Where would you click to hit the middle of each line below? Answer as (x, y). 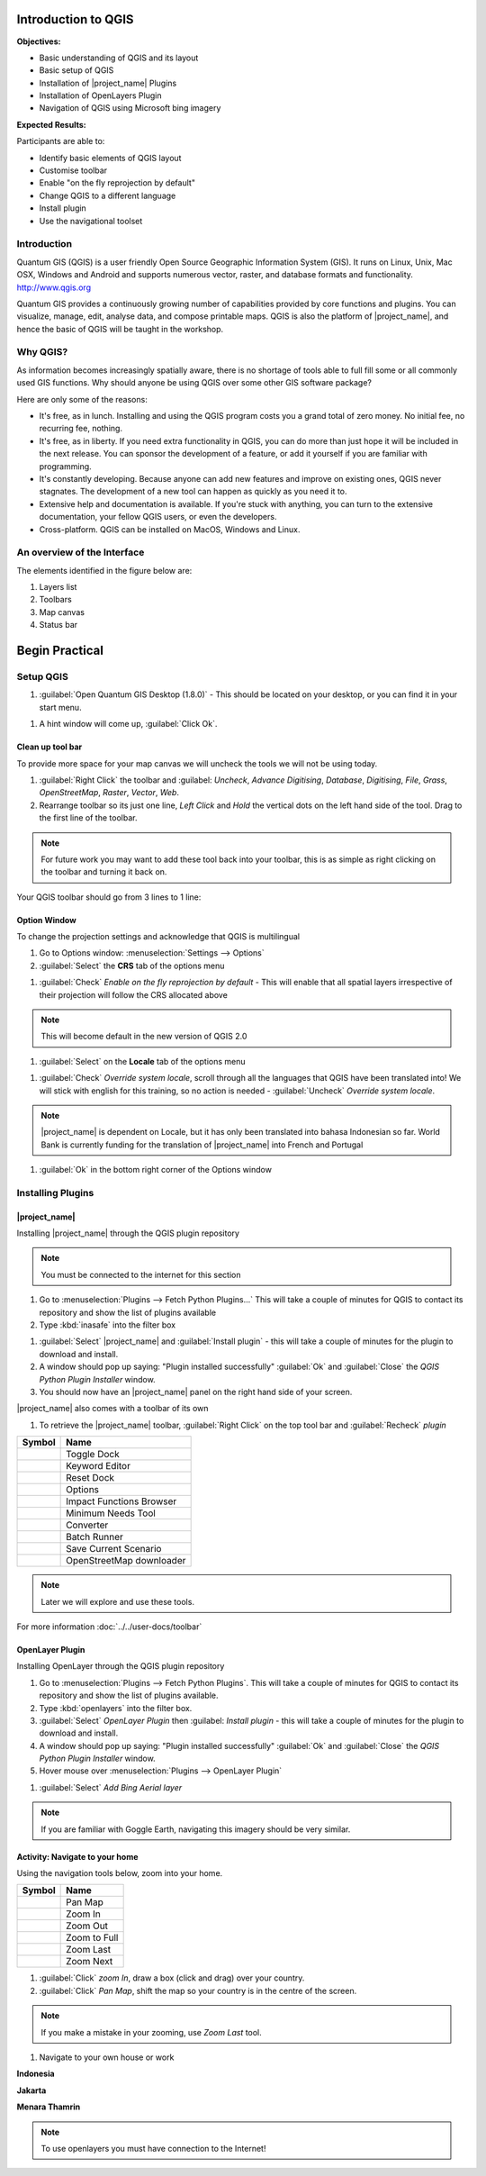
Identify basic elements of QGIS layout (110, 158)
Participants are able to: (61, 141)
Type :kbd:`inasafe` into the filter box (107, 1325)
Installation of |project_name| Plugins (108, 83)
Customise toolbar (73, 170)
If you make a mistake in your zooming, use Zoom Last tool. (152, 2032)
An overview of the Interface (81, 552)
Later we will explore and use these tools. (118, 1601)
